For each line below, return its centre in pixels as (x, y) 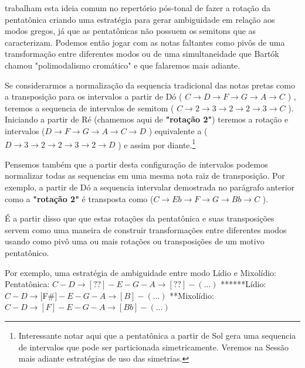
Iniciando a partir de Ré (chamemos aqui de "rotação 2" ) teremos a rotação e (147, 119)
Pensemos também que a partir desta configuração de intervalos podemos (136, 164)
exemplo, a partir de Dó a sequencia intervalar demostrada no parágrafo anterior (150, 187)
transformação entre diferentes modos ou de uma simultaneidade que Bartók (142, 54)
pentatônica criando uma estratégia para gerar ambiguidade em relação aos (140, 19)
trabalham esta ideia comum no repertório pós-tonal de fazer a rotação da (138, 8)
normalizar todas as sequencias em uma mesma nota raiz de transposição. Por (145, 176)
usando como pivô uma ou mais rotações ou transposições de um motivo (135, 241)
